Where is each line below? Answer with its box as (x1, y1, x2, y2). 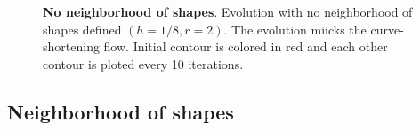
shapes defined (43, 19, 122, 38)
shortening (43, 37, 100, 56)
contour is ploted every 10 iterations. (43, 54, 244, 73)
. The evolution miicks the (223, 19, 367, 38)
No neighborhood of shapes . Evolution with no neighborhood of (43, 3, 413, 20)
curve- (370, 19, 404, 38)
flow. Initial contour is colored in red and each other (103, 37, 388, 56)
